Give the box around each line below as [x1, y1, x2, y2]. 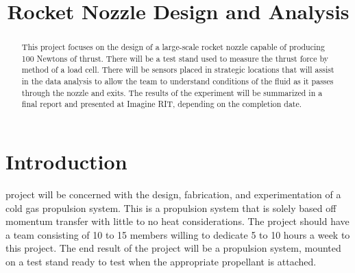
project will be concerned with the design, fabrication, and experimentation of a [5, 187, 341, 202]
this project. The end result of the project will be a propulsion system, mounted [5, 241, 341, 255]
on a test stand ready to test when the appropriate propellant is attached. [5, 254, 317, 269]
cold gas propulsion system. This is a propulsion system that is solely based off [5, 200, 336, 215]
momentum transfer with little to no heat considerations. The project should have [5, 214, 350, 228]
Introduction [5, 147, 127, 176]
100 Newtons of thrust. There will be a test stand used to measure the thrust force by [21, 52, 328, 64]
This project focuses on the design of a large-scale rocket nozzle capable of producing [21, 41, 325, 53]
